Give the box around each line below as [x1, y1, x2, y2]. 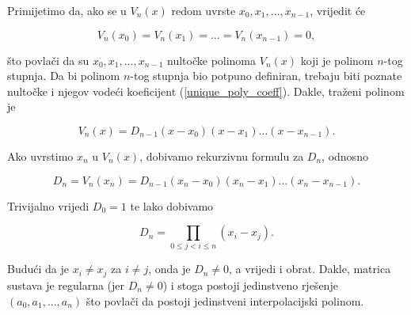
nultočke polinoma [167, 51, 257, 68]
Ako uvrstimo [7, 147, 74, 164]
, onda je [148, 260, 191, 277]
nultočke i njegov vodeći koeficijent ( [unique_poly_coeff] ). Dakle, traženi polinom [7, 82, 405, 99]
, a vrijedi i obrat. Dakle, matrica [229, 260, 391, 277]
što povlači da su [7, 51, 89, 68]
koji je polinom [300, 51, 374, 68]
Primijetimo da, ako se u [7, 2, 127, 18]
